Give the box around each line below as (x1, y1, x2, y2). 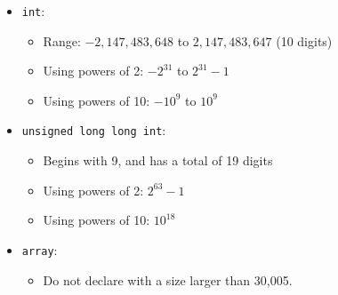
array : (21, 240, 58, 259)
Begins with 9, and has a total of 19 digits (43, 151, 273, 170)
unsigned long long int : (21, 121, 166, 140)
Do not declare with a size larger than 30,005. (43, 270, 293, 289)
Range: (43, 31, 81, 50)
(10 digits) (276, 31, 333, 50)
